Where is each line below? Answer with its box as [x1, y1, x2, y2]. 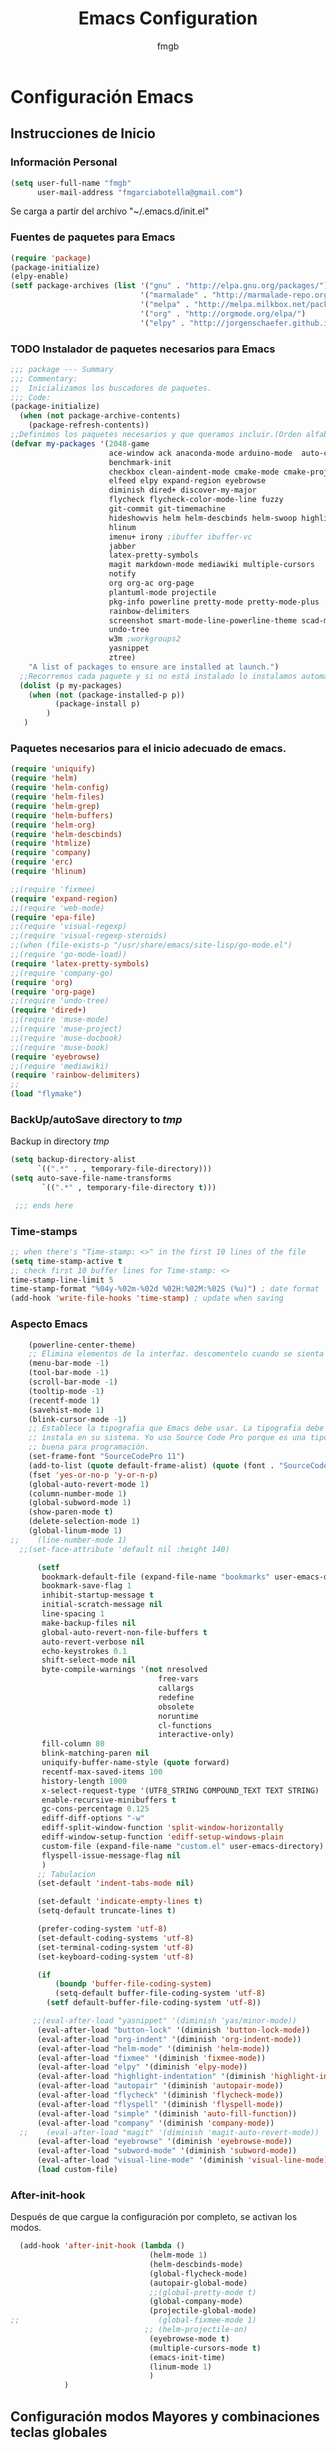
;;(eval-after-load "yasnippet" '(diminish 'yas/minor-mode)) [32, 2016, 298, 2026]
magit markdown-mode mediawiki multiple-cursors [108, 560, 315, 570]
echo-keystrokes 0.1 [41, 1646, 128, 1656]
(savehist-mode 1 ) [28, 1405, 105, 1415]
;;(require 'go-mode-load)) [10, 950, 128, 960]
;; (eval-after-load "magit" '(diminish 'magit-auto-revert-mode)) [19, 2127, 320, 2137]
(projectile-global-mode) [148, 2306, 257, 2316]
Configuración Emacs [10, 85, 194, 108]
